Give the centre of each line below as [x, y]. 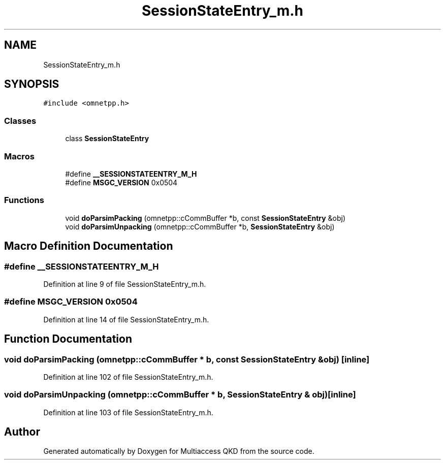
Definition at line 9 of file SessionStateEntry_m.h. [125, 284]
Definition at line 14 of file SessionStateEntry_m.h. [126, 319]
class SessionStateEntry [107, 139]
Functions [24, 200]
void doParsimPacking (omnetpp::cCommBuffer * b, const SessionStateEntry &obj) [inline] [187, 359]
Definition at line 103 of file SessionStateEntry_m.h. [128, 412]
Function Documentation [68, 339]
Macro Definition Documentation [89, 246]
